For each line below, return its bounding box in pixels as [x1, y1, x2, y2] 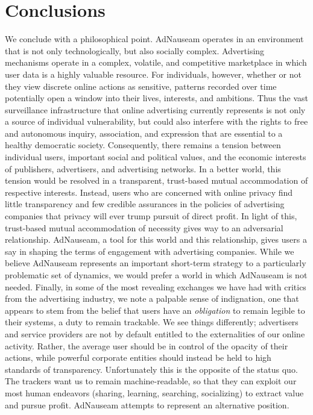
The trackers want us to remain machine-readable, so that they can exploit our [5, 375, 297, 387]
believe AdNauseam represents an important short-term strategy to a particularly [5, 257, 306, 269]
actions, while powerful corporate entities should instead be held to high [5, 351, 271, 364]
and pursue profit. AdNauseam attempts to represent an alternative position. [5, 398, 289, 411]
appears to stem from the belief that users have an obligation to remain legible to [5, 304, 305, 316]
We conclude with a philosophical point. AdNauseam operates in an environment [5, 33, 304, 45]
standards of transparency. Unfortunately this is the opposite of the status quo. [5, 363, 298, 375]
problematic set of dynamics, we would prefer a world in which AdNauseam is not [5, 269, 308, 281]
